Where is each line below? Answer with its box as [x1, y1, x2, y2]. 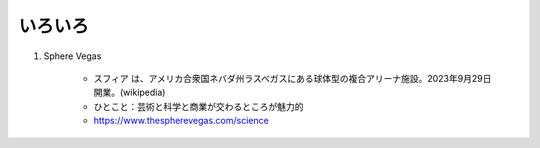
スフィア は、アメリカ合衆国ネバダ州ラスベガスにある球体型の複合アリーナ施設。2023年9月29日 [93, 72, 492, 84]
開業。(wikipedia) [93, 86, 166, 99]
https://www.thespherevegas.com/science [93, 115, 269, 127]
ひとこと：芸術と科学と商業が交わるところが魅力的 [93, 100, 304, 112]
